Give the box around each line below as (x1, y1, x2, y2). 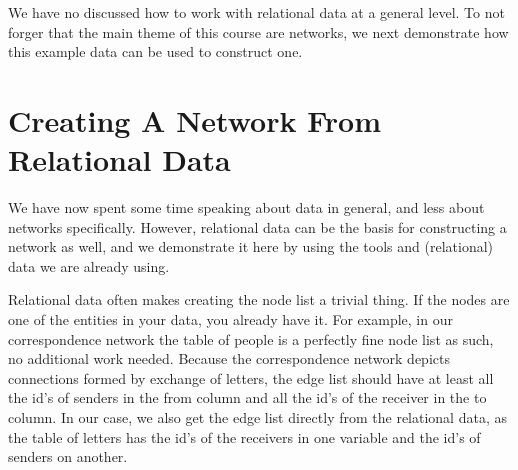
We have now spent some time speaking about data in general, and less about (8, 197, 485, 218)
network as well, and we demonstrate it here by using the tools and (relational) (8, 236, 494, 257)
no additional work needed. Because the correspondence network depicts (8, 348, 450, 369)
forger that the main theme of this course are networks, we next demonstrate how (8, 21, 509, 42)
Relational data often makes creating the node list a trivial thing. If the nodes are (8, 289, 510, 310)
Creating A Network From (8, 99, 381, 140)
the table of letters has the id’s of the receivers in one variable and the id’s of (8, 426, 481, 447)
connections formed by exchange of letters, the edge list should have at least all (8, 367, 494, 388)
